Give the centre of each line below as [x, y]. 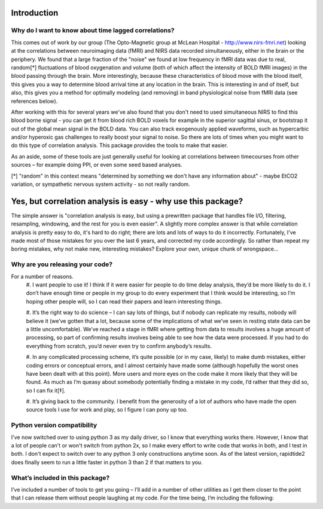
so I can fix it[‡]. [46, 390]
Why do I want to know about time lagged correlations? [93, 31]
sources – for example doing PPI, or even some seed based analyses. [97, 165]
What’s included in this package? [60, 477]
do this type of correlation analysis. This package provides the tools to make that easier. [120, 145]
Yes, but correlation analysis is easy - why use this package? [127, 201]
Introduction [35, 13]
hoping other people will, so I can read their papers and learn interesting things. [124, 301]
